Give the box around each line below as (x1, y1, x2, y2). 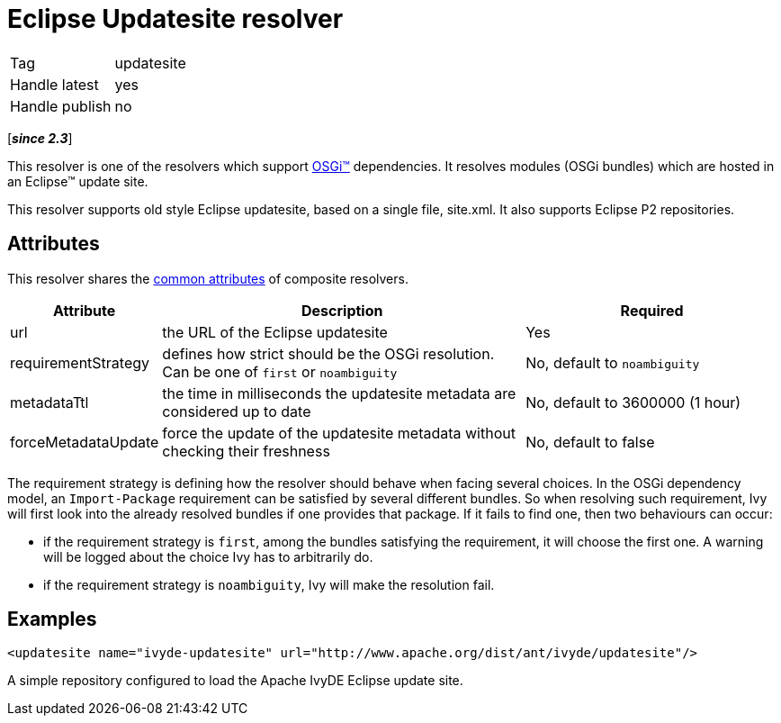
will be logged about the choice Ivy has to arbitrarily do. (43, 548, 373, 565)
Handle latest (10, 75, 99, 94)
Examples (7, 608, 97, 631)
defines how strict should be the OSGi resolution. (162, 344, 495, 363)
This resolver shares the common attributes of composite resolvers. (7, 270, 408, 286)
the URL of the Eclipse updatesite (162, 322, 388, 341)
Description (301, 301, 383, 320)
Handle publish (10, 96, 112, 115)
